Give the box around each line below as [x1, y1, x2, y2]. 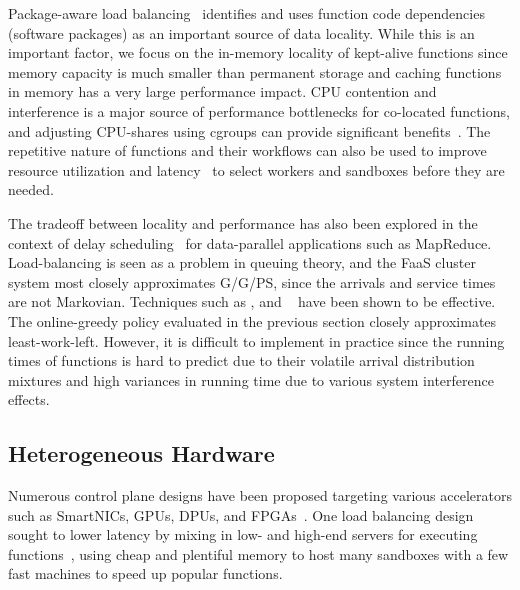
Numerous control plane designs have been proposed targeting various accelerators [8, 485, 512, 506]
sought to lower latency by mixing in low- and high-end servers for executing [8, 524, 478, 545]
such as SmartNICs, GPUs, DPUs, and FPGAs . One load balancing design [8, 504, 474, 525]
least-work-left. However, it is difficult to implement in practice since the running [8, 330, 505, 351]
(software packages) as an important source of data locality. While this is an [8, 22, 475, 43]
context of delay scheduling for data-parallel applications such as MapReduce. [8, 232, 492, 253]
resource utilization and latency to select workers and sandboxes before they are [8, 159, 505, 180]
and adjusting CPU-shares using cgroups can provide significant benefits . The [8, 120, 491, 141]
